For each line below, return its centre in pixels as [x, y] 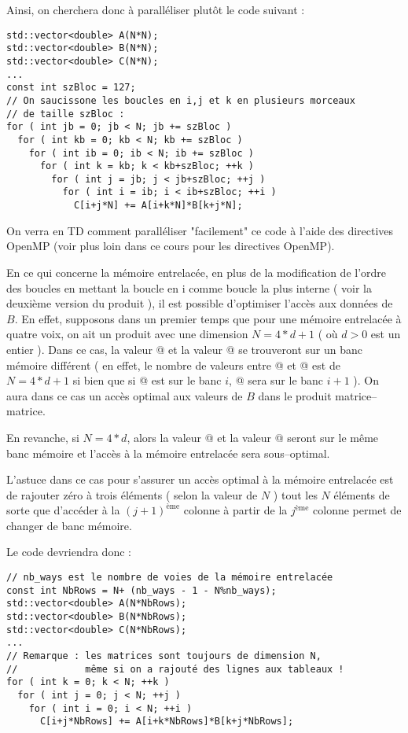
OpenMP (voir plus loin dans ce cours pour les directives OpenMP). [171, 246]
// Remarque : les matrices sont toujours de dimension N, [164, 656]
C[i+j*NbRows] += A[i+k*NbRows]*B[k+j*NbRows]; [167, 722]
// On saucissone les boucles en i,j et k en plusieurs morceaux [181, 100]
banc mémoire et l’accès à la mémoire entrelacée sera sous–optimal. [168, 453]
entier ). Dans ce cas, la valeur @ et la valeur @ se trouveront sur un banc [184, 349]
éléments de [362, 494]
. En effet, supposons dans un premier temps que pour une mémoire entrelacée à [208, 318]
